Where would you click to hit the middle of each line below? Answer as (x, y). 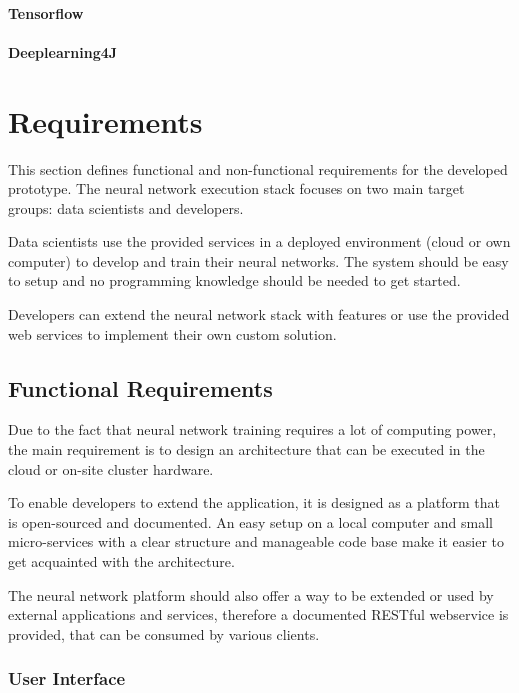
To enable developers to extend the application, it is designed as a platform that (254, 502)
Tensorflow (46, 12)
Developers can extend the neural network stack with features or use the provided (259, 314)
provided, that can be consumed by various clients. (164, 633)
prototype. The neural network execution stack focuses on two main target (236, 188)
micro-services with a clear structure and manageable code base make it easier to (256, 541)
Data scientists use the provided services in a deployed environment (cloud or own (259, 241)
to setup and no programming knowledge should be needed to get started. (234, 280)
